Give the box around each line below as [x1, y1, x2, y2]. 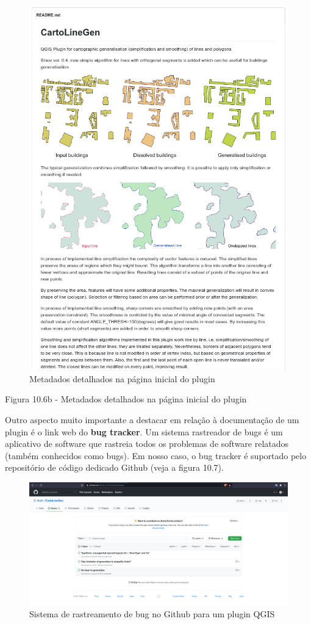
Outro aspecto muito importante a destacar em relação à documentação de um [5, 413, 299, 426]
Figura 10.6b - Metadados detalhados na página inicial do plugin [5, 393, 247, 405]
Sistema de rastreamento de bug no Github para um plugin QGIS [29, 607, 275, 620]
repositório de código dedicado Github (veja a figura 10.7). [5, 461, 224, 474]
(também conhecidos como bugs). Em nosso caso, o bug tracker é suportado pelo [5, 449, 307, 462]
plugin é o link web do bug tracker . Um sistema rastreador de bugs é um [5, 425, 283, 438]
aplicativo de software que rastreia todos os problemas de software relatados [5, 437, 289, 450]
